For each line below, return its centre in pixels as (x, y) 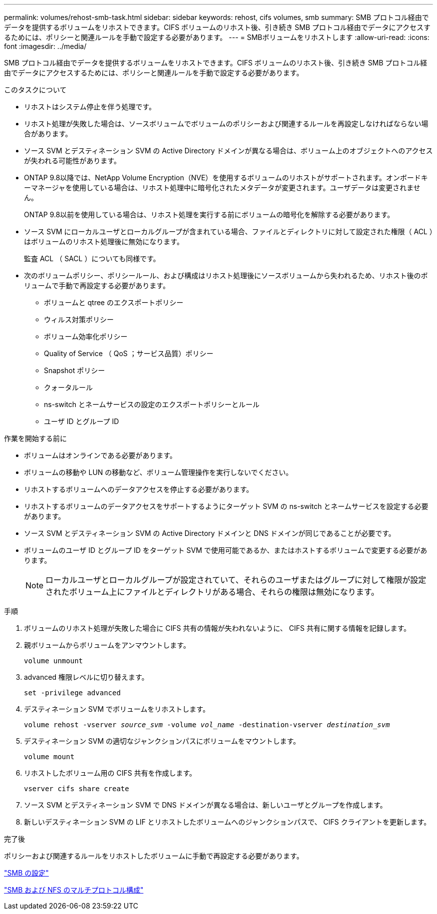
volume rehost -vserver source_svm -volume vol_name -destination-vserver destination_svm (207, 725)
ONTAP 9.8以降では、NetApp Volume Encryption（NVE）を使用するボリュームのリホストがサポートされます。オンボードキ (226, 178)
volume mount (49, 757)
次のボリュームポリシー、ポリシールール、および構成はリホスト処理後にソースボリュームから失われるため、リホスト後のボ (226, 275)
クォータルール (68, 387)
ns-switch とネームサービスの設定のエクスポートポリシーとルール (152, 404)
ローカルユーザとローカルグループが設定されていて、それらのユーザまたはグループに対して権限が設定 (236, 580)
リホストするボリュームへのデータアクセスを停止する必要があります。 (139, 489)
